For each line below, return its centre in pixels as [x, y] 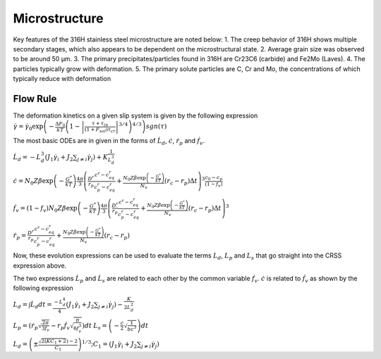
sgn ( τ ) [156, 126]
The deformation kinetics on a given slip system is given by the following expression [135, 115]
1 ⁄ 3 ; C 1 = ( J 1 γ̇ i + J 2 [109, 344]
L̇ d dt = [41, 306]
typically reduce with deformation [62, 79]
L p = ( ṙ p [25, 326]
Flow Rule [35, 99]
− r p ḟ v [60, 326]
